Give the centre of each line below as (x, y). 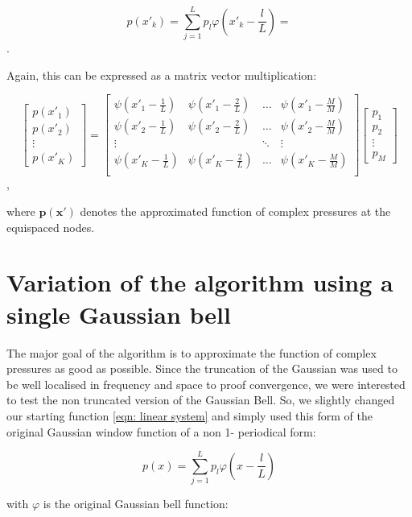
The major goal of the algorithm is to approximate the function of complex (192, 352)
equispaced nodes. (51, 227)
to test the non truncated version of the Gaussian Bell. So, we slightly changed (201, 400)
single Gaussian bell (119, 314)
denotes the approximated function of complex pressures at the (235, 211)
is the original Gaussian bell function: (136, 504)
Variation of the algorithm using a (200, 282)
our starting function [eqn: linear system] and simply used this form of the (190, 415)
